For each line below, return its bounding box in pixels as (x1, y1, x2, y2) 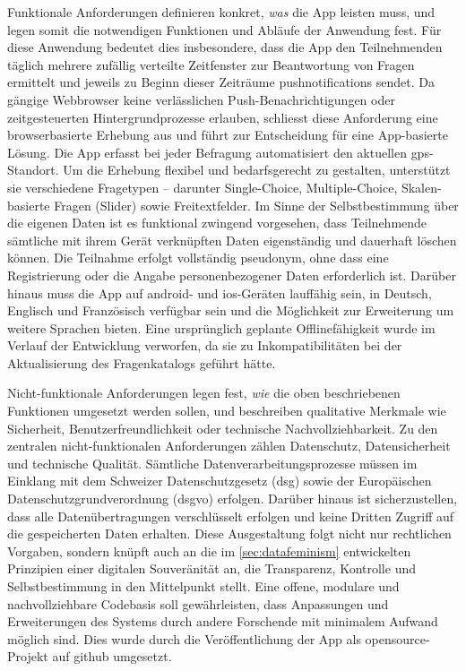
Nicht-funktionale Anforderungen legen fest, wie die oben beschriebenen (7, 383, 401, 402)
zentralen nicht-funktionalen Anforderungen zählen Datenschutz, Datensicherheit (7, 436, 451, 455)
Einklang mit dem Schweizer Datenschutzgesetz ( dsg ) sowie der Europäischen (7, 471, 432, 490)
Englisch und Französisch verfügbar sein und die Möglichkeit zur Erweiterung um (7, 301, 454, 320)
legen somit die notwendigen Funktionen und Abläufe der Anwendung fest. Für (7, 20, 442, 39)
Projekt (7, 647, 48, 666)
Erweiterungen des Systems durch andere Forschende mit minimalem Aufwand (7, 612, 438, 631)
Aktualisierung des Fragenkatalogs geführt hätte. (7, 353, 276, 372)
